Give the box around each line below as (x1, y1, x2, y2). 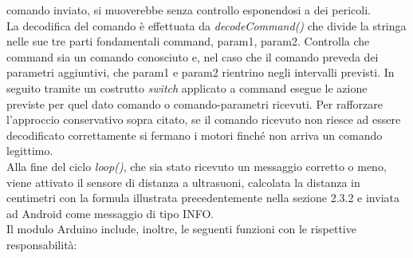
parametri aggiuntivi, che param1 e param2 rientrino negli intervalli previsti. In (6, 64, 395, 81)
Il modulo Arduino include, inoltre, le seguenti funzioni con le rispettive (6, 220, 356, 237)
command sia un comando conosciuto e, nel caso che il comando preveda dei (6, 48, 379, 65)
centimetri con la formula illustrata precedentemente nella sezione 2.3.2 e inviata (6, 189, 399, 206)
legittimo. (6, 142, 53, 159)
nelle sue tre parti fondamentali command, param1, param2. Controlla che (6, 33, 370, 50)
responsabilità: (6, 236, 77, 252)
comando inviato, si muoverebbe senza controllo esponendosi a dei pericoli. (6, 2, 371, 18)
